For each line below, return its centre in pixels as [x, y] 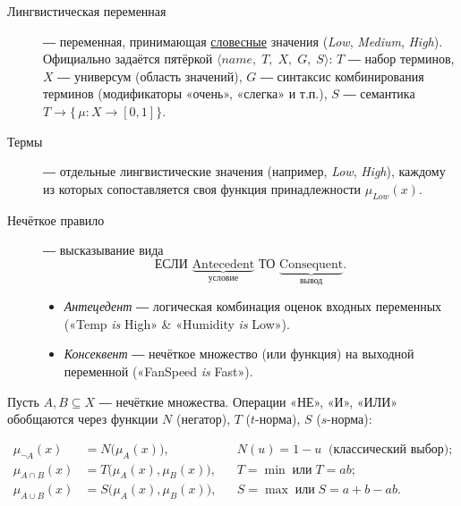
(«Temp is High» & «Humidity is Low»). [177, 323]
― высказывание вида [103, 250]
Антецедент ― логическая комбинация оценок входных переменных [253, 306]
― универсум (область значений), [150, 76]
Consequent [312, 264]
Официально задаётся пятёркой [128, 59]
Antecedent [223, 264]
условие [223, 278]
